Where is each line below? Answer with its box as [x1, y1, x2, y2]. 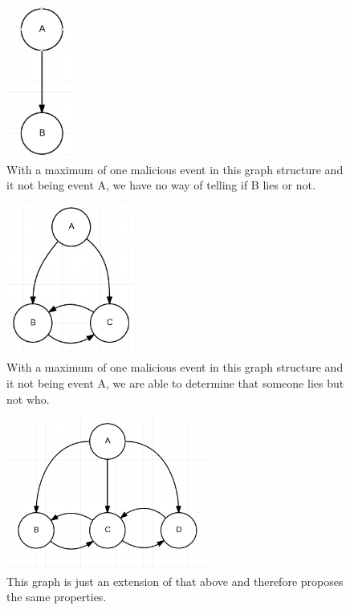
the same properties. [6, 588, 107, 605]
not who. [6, 390, 50, 407]
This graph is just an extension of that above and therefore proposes [6, 572, 344, 589]
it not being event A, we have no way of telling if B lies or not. [6, 177, 315, 193]
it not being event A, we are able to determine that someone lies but [6, 374, 344, 391]
